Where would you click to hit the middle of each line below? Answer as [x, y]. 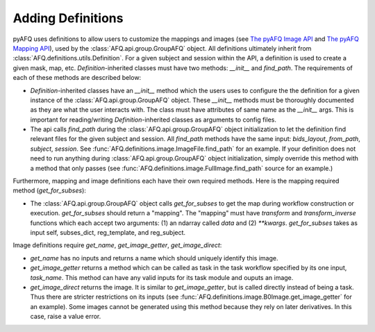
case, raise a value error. [66, 317]
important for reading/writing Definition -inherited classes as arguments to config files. [153, 119]
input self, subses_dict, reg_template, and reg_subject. [108, 232]
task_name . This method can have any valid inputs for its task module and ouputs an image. [162, 277]
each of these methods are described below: [77, 78]
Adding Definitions [68, 18]
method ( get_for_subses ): [50, 190]
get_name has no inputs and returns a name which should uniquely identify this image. [154, 258]
